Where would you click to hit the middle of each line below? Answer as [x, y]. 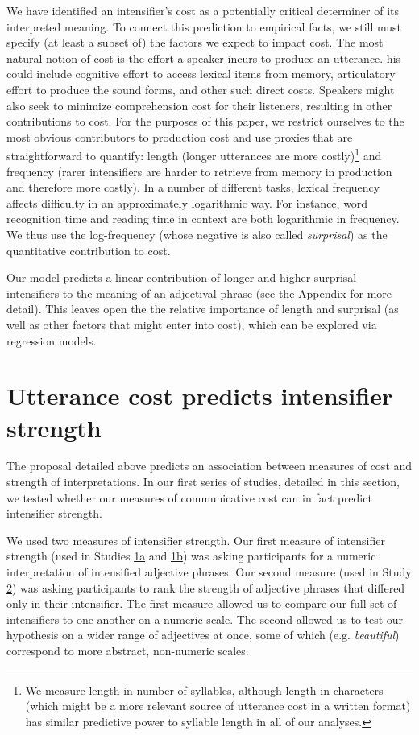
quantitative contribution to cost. [89, 250]
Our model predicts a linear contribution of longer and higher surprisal [182, 277]
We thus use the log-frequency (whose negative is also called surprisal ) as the [197, 234]
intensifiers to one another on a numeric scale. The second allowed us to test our [205, 619]
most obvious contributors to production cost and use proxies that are [180, 136]
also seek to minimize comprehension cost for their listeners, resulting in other [199, 105]
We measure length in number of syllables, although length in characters [204, 690]
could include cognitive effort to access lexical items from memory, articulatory [201, 74]
